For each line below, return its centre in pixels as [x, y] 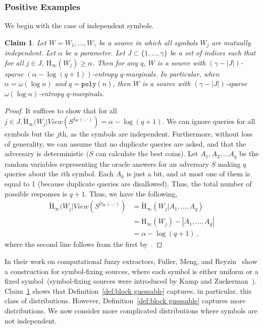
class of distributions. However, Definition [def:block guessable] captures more [125, 301]
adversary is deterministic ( [47, 153]
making [229, 163]
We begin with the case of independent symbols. [79, 25]
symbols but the [30, 134]
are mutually [231, 42]
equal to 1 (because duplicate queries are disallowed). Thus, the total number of [128, 184]
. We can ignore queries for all [209, 121]
